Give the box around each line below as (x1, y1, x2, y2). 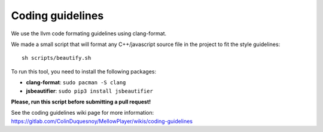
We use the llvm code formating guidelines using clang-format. (11, 30, 167, 37)
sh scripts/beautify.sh (22, 54, 92, 62)
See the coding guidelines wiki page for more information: (11, 109, 154, 116)
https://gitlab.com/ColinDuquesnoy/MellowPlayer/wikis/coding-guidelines (11, 117, 193, 125)
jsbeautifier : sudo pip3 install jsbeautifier (26, 87, 154, 94)
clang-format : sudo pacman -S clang (26, 79, 126, 86)
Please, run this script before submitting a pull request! (11, 98, 151, 105)
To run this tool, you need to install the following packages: (11, 67, 157, 75)
